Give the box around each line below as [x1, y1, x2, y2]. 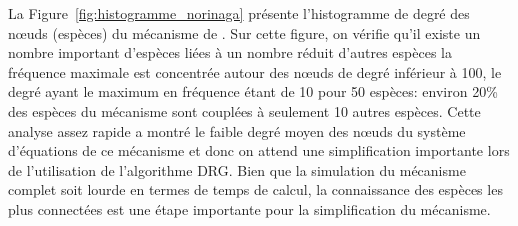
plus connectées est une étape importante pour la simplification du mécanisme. [8, 198, 491, 219]
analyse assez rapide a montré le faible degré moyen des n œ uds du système [8, 120, 466, 141]
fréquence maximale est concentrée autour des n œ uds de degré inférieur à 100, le [8, 61, 502, 82]
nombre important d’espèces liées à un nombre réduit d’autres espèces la [8, 42, 452, 63]
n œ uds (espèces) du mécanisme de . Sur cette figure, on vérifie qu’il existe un [8, 22, 481, 43]
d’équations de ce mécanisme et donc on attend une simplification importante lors [8, 140, 510, 161]
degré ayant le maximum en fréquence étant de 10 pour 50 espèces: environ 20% [8, 81, 498, 102]
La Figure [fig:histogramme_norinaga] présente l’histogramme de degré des [8, 3, 470, 23]
